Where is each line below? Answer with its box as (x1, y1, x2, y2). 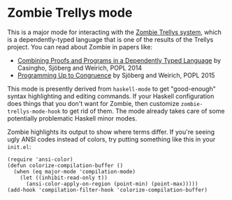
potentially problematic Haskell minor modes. (7, 114, 138, 123)
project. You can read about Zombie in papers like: (7, 43, 153, 51)
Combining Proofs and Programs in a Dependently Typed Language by (17, 56, 222, 64)
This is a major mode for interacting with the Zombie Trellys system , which (7, 28, 222, 36)
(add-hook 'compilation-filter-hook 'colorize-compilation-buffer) (7, 186, 208, 193)
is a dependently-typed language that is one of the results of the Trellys (7, 35, 214, 43)
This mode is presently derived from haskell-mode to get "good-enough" (7, 84, 217, 93)
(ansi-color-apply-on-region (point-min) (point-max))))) (25, 180, 198, 187)
